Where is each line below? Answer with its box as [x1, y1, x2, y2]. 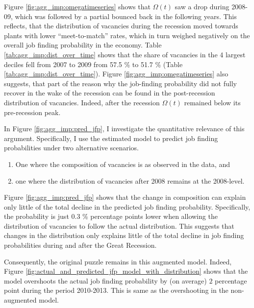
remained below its [184, 97, 241, 107]
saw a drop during [175, 1, 229, 11]
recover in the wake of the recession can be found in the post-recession [4, 88, 215, 98]
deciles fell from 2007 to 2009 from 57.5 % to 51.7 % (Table [4, 59, 183, 69]
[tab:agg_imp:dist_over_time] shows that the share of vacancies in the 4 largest [4, 49, 246, 59]
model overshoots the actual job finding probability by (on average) [4, 275, 207, 285]
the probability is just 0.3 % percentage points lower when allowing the [4, 211, 218, 221]
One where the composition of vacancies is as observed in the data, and [15, 159, 230, 169]
